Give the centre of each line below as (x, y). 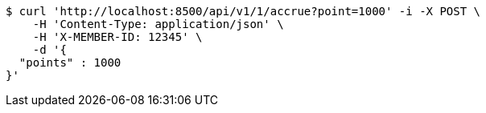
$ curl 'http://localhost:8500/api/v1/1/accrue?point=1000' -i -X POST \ (243, 11)
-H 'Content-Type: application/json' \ (158, 24)
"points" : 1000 (70, 63)
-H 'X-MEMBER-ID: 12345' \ (117, 37)
